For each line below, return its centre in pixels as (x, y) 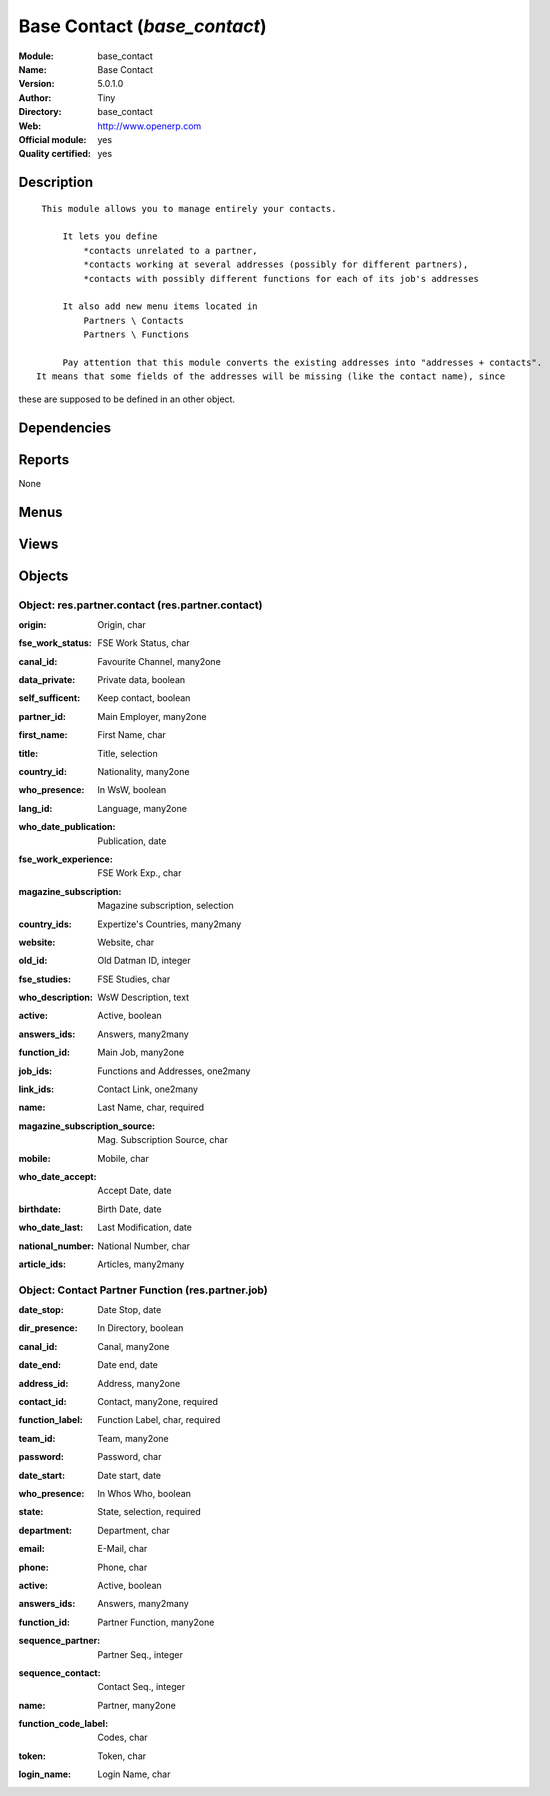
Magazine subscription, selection (165, 906)
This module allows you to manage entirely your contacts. (189, 208)
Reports (44, 459)
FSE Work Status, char (143, 643)
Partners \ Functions (136, 334)
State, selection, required (149, 1512)
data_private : (47, 680)
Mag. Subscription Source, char (163, 1140)
